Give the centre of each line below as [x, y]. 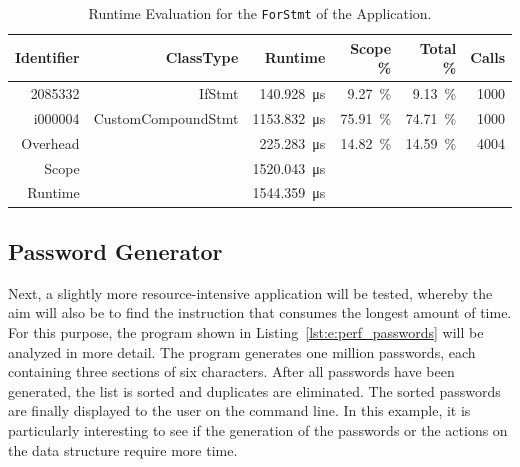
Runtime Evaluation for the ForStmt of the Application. [260, 13]
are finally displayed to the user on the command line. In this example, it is [239, 410]
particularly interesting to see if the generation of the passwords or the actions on [258, 429]
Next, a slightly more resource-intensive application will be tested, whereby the [250, 292]
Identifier [47, 57]
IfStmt [219, 93]
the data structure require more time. [123, 449]
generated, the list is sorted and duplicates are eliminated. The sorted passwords [254, 390]
